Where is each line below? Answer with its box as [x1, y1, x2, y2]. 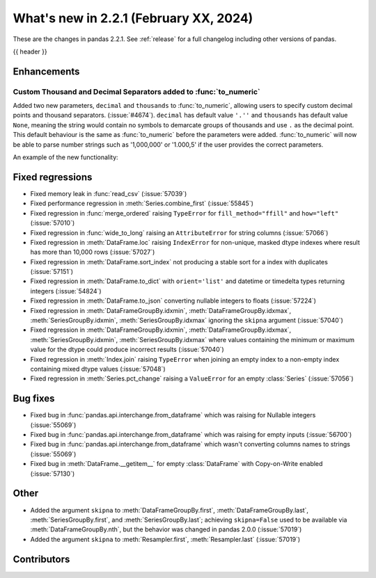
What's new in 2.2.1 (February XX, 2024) [13, 10, 253, 26]
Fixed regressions [13, 171, 93, 183]
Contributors [13, 553, 70, 565]
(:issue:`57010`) [30, 219, 75, 227]
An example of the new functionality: [13, 153, 118, 161]
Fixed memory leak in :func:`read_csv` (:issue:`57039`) [30, 189, 187, 198]
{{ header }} [13, 47, 48, 56]
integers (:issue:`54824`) [30, 287, 102, 295]
